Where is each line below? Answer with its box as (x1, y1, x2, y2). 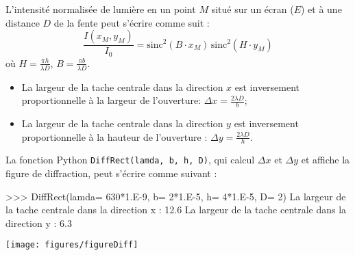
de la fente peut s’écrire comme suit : (53, 15, 210, 29)
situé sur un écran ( (211, 2, 294, 16)
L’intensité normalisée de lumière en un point (5, 2, 196, 16)
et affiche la (301, 152, 350, 167)
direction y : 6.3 (5, 215, 72, 230)
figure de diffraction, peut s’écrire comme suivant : (5, 166, 217, 180)
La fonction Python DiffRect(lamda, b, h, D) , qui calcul (5, 152, 255, 167)
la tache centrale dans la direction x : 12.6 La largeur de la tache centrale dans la (5, 202, 347, 217)
